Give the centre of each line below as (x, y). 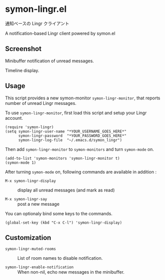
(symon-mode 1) (21, 163)
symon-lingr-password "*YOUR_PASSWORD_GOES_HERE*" (72, 136)
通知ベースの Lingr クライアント (37, 23)
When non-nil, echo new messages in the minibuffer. (71, 272)
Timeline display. (22, 70)
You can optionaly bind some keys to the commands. (59, 213)
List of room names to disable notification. (60, 258)
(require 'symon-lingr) (30, 127)
